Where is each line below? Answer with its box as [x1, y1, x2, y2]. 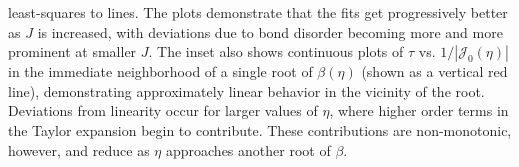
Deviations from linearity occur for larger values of [8, 100, 318, 121]
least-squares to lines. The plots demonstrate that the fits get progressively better [8, 2, 508, 22]
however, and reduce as [8, 139, 150, 160]
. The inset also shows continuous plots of [148, 41, 404, 62]
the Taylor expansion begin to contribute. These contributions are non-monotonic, [8, 119, 512, 140]
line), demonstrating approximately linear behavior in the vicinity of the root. [8, 80, 485, 101]
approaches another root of [165, 139, 331, 160]
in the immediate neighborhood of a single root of [8, 61, 313, 82]
